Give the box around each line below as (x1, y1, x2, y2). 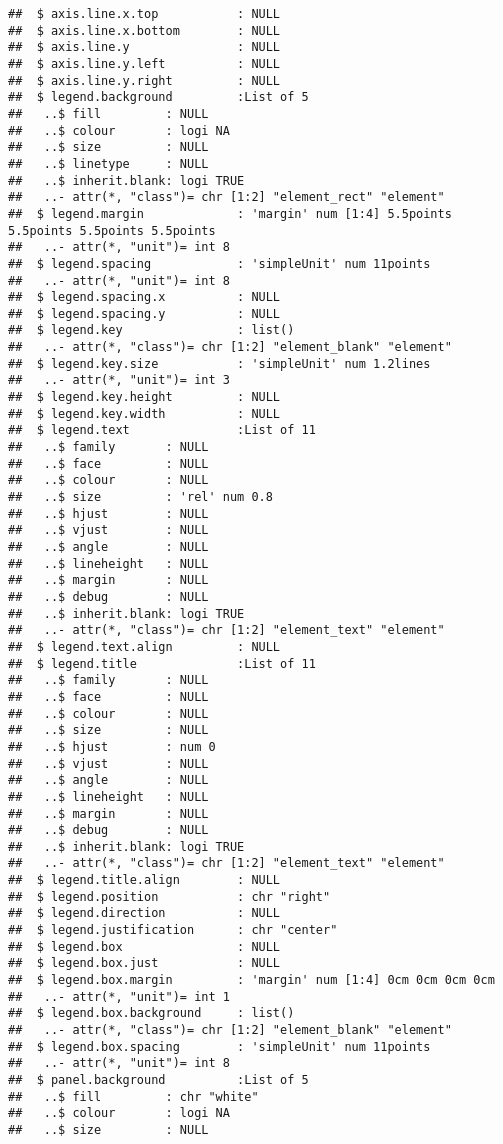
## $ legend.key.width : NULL (8, 406, 281, 421)
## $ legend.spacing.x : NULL (8, 290, 281, 305)
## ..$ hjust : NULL (8, 506, 209, 521)
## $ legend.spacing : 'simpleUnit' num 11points (8, 256, 431, 271)
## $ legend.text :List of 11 (8, 423, 316, 438)
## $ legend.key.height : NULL (8, 390, 281, 405)
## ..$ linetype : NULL (8, 156, 209, 171)
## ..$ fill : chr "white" (8, 1089, 259, 1104)
